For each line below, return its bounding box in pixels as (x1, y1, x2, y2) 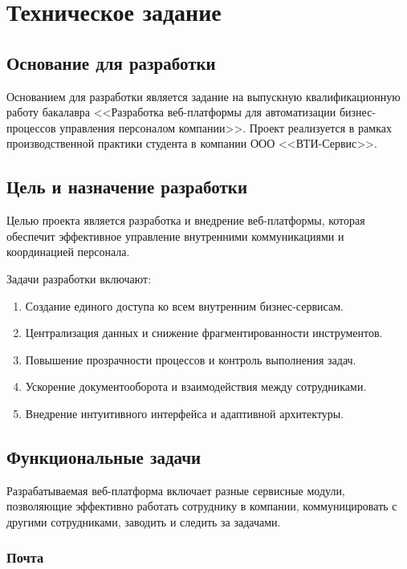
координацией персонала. (6, 243, 130, 260)
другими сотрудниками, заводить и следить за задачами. (6, 513, 281, 530)
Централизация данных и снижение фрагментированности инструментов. (25, 324, 383, 341)
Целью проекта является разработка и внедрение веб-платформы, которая (6, 212, 365, 229)
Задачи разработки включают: (6, 270, 152, 287)
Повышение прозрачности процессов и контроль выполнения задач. (25, 351, 356, 368)
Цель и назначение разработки (6, 174, 248, 199)
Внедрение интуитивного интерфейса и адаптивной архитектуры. (25, 404, 344, 421)
